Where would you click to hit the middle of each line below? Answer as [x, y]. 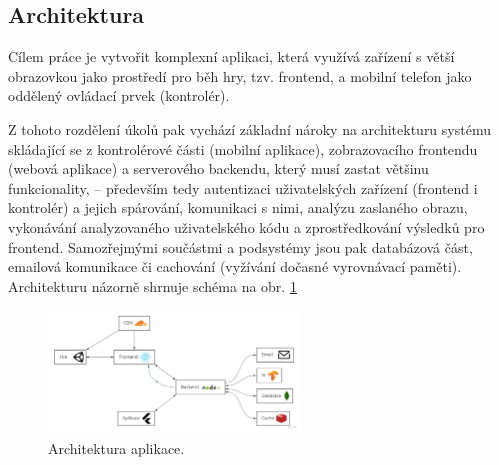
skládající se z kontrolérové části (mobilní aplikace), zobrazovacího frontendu [243, 148]
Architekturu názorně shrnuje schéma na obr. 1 [152, 285]
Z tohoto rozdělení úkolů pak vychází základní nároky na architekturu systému [249, 128]
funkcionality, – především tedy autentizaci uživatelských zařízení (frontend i [243, 187]
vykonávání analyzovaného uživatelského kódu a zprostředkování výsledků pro [246, 226]
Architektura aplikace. [116, 447]
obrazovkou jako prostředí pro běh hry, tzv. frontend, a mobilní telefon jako [240, 75]
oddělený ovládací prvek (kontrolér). [119, 95]
